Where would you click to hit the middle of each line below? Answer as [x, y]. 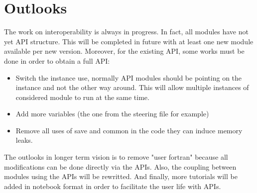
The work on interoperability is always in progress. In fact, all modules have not [126, 32]
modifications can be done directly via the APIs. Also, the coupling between [120, 166]
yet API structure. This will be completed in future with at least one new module [129, 41]
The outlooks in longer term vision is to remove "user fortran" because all [116, 157]
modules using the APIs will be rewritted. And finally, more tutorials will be [121, 176]
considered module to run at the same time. [82, 97]
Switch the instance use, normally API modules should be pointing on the [129, 77]
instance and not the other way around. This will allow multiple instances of [132, 87]
